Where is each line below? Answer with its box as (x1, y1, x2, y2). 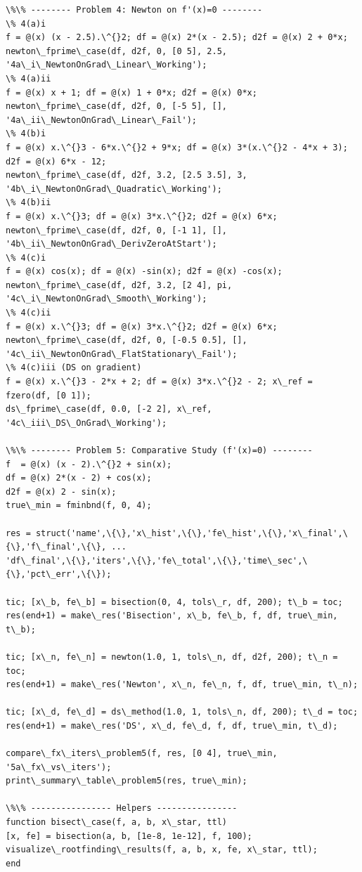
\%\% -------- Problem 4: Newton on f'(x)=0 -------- (6, 5, 263, 15)
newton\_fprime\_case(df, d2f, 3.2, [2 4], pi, (6, 280, 233, 290)
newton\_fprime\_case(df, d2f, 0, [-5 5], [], (6, 101, 227, 112)
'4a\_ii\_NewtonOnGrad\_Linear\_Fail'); (6, 115, 198, 125)
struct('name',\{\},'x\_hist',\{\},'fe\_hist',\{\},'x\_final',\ (35, 528, 348, 538)
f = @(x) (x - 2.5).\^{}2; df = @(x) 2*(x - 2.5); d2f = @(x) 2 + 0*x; (6, 32, 348, 43)
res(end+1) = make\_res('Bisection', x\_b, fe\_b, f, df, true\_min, (6, 611, 338, 621)
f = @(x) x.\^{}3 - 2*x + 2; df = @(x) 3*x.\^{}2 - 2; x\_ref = (6, 377, 313, 387)
